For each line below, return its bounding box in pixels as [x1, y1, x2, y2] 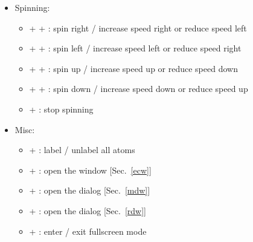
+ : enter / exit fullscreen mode [29, 224, 147, 237]
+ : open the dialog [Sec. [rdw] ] [29, 204, 146, 217]
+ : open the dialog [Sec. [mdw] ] [29, 184, 150, 197]
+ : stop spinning [29, 102, 94, 115]
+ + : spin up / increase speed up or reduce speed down [29, 62, 238, 74]
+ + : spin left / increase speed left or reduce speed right [29, 42, 242, 54]
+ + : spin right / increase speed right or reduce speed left [29, 21, 247, 34]
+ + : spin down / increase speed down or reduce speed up [29, 82, 248, 95]
